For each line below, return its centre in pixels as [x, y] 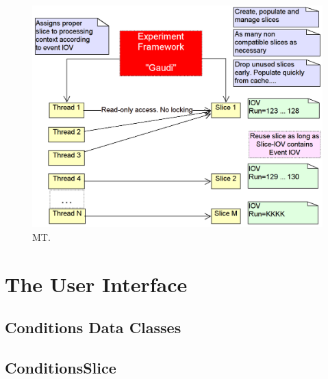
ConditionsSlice [61, 367]
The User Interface [96, 284]
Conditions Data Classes [93, 327]
